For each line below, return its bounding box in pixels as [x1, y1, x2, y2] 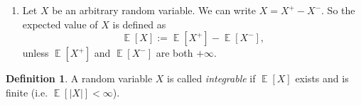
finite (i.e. [6, 84, 48, 99]
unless [22, 45, 49, 60]
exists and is [295, 71, 349, 86]
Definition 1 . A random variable [6, 71, 153, 86]
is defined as [112, 16, 166, 31]
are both [156, 45, 193, 60]
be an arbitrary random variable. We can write [52, 3, 257, 17]
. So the [321, 3, 355, 17]
